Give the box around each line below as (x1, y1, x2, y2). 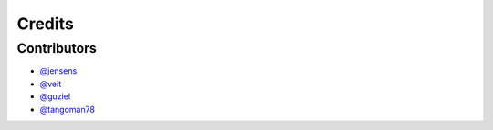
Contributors (16, 40, 98, 56)
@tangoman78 (39, 104, 96, 115)
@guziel (39, 91, 71, 102)
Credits (16, 14, 75, 34)
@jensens (39, 65, 78, 76)
